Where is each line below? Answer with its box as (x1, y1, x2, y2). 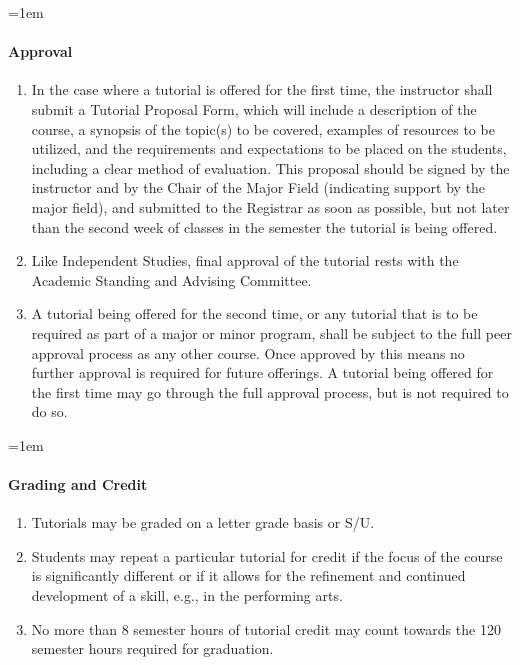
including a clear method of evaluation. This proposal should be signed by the (31, 157, 510, 178)
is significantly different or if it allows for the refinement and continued (31, 565, 466, 586)
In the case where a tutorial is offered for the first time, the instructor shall (31, 79, 493, 100)
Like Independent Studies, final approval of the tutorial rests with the (31, 250, 459, 271)
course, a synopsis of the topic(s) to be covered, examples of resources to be (31, 118, 495, 139)
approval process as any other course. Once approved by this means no (31, 342, 465, 363)
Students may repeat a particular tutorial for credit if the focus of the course (31, 545, 503, 566)
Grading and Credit (8, 474, 148, 495)
